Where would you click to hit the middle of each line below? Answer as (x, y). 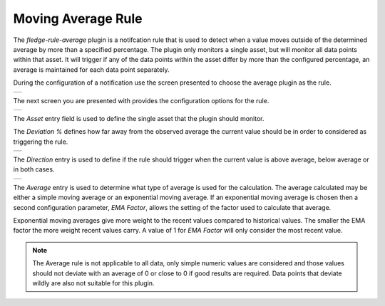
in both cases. (34, 169)
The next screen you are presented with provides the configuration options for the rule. (141, 100)
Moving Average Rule (78, 19)
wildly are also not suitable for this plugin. (93, 283)
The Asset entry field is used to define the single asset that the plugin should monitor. (139, 118)
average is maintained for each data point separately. (91, 69)
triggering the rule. (41, 142)
